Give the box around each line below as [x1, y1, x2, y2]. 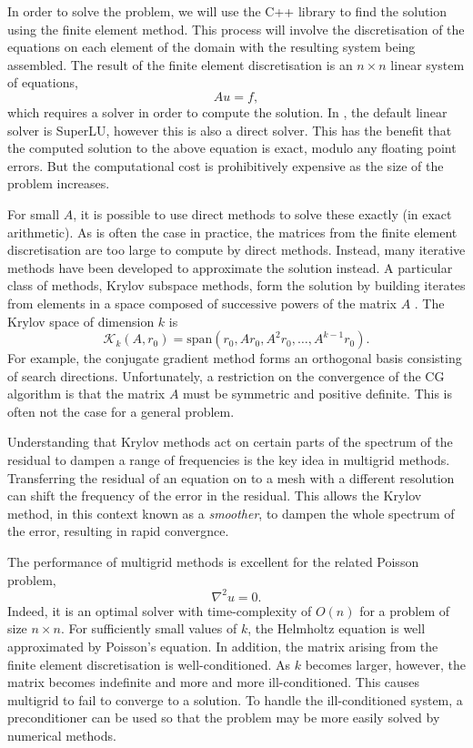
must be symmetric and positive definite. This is [183, 384, 453, 403]
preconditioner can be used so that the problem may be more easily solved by [7, 708, 440, 727]
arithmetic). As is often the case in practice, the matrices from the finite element [7, 222, 458, 241]
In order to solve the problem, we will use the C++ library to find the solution [7, 2, 448, 20]
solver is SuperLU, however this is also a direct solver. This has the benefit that [7, 120, 452, 139]
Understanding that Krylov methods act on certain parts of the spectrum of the [7, 432, 453, 451]
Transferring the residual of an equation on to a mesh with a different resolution [7, 468, 455, 487]
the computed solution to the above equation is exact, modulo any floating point [7, 138, 457, 157]
